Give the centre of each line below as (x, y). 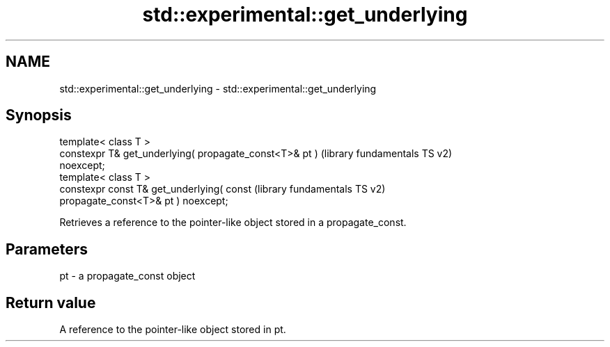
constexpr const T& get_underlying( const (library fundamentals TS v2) (222, 189)
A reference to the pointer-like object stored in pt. (173, 330)
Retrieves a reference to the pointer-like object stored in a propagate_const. (233, 223)
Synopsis (39, 115)
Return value (51, 302)
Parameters (47, 249)
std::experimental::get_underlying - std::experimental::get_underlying (218, 88)
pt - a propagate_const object (127, 276)
